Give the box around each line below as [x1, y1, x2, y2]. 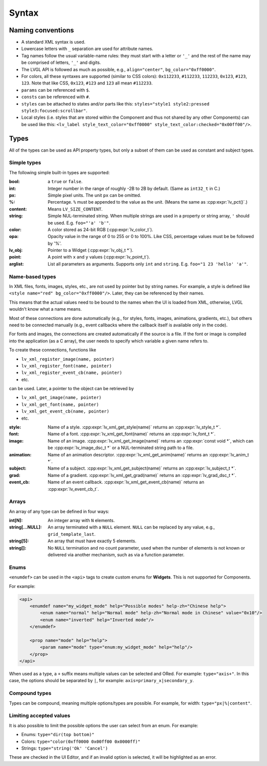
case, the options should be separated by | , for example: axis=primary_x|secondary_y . [9, 678, 194, 684]
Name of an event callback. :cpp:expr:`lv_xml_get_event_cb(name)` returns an [48, 479, 204, 485]
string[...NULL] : [9, 524, 42, 530]
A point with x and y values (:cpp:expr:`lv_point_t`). [48, 254, 150, 260]
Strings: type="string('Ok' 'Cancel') [21, 745, 108, 751]
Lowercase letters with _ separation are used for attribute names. [21, 46, 154, 52]
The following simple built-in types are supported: [9, 169, 110, 175]
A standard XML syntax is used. [21, 39, 86, 45]
